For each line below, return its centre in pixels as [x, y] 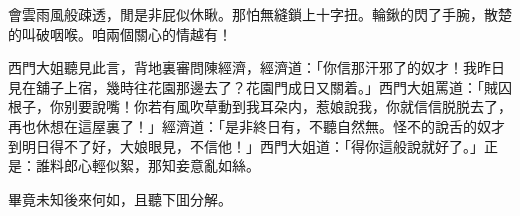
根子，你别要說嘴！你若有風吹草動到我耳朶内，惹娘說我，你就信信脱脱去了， [260, 106]
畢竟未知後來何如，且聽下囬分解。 [120, 198]
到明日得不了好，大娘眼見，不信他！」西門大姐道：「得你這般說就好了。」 [246, 145]
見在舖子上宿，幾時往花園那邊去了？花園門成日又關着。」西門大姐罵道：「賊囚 [260, 86]
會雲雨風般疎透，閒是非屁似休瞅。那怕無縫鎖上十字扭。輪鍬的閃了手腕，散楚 [260, 14]
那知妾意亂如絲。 [203, 165]
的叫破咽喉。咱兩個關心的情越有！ [120, 33]
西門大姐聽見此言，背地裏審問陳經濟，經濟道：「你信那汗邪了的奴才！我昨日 [256, 67]
